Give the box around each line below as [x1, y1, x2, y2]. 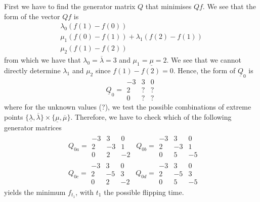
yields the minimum [4, 186, 66, 197]
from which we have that [4, 54, 81, 65]
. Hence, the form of [173, 65, 236, 76]
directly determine [4, 65, 61, 76]
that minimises [145, 1, 192, 11]
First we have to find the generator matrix [4, 1, 136, 11]
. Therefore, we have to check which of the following [70, 111, 232, 122]
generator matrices [4, 122, 62, 133]
